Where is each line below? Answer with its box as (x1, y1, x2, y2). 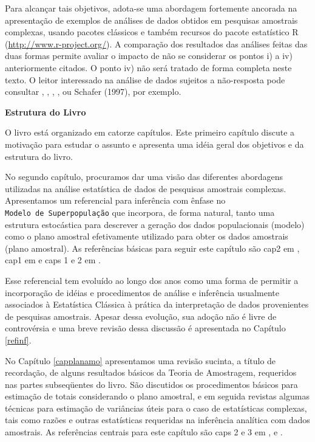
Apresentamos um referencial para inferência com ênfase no (5, 194, 226, 207)
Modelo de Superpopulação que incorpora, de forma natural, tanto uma (5, 205, 275, 218)
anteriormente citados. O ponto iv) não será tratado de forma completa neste (5, 61, 292, 74)
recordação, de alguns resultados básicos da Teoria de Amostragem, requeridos (5, 366, 297, 379)
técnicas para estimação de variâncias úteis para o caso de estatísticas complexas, (5, 401, 307, 414)
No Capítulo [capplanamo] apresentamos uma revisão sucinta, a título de (5, 354, 276, 367)
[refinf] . (5, 333, 32, 346)
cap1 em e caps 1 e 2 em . (5, 254, 101, 266)
